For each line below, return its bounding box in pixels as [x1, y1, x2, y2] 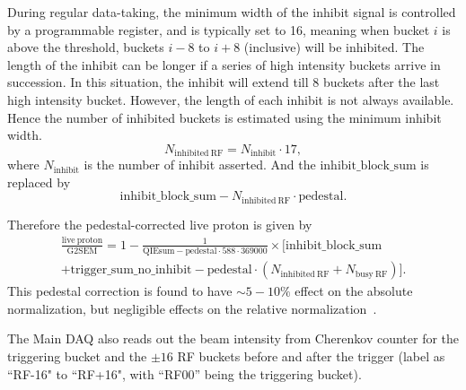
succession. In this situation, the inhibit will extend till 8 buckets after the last [7, 73, 440, 91]
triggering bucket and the [7, 346, 147, 365]
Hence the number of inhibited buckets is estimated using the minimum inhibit [7, 108, 442, 126]
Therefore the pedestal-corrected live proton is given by [7, 214, 312, 233]
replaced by [7, 172, 71, 191]
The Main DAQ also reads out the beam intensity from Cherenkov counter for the [7, 329, 460, 348]
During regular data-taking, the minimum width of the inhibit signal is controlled [7, 3, 456, 21]
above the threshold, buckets [7, 38, 164, 56]
